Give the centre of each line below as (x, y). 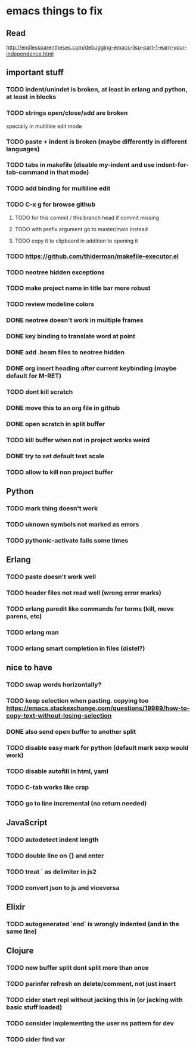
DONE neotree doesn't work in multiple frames (75, 320)
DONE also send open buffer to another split (71, 731)
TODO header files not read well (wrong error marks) (84, 593)
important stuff (35, 73)
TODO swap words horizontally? (54, 685)
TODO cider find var (36, 1039)
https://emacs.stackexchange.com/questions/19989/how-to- (98, 708)
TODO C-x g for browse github (51, 204)
